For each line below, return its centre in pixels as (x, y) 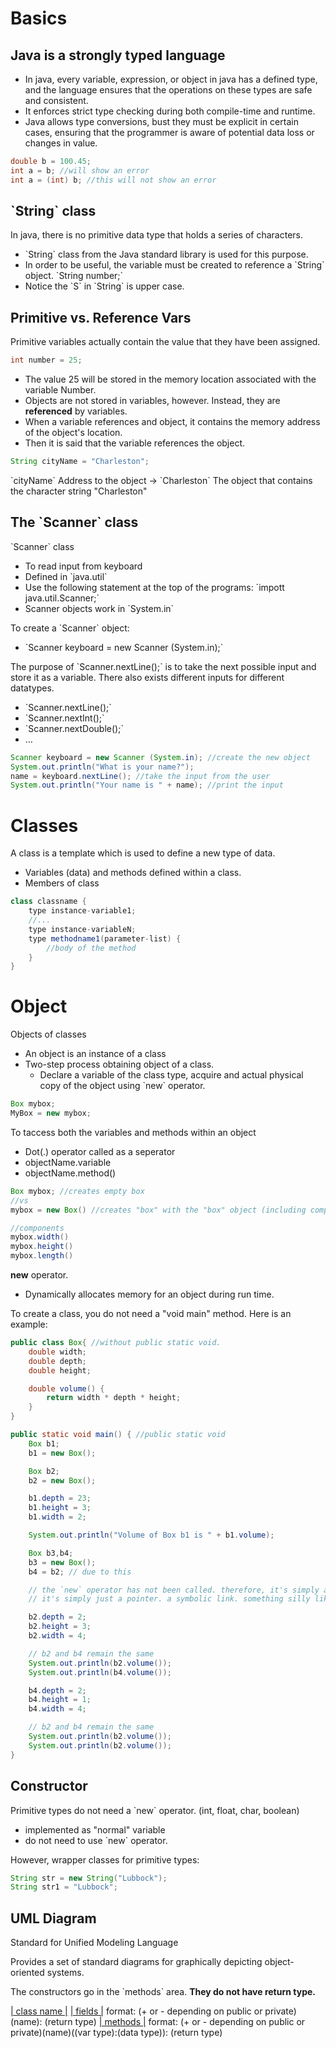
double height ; (60, 1370)
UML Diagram (53, 1918)
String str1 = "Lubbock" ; (64, 1887)
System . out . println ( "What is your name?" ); (102, 767)
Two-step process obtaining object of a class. (119, 1064)
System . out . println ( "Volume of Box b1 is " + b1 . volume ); (151, 1535)
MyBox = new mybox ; (51, 1113)
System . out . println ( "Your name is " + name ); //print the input (147, 785)
